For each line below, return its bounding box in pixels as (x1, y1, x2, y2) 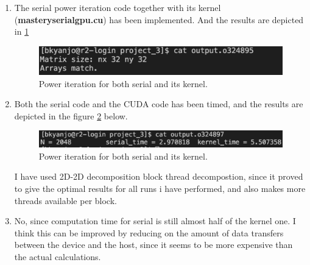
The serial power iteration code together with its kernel (14, 1, 221, 13)
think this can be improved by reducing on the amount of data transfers (14, 226, 284, 239)
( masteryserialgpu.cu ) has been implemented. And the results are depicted (14, 13, 304, 26)
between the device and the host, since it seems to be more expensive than (14, 238, 293, 251)
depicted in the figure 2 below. (14, 109, 128, 122)
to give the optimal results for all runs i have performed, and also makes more (14, 182, 306, 194)
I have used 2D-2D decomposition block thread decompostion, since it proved (14, 170, 303, 183)
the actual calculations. (14, 250, 101, 263)
